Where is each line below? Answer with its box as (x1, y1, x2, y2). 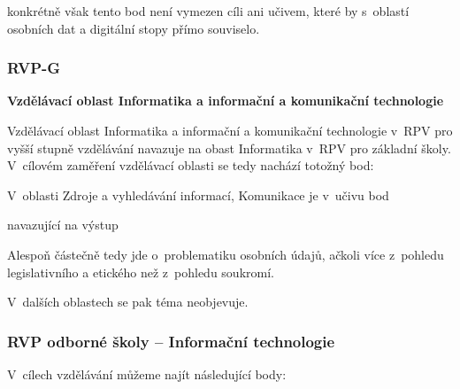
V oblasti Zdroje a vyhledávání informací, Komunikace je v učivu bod (7, 185, 389, 204)
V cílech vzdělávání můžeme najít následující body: (7, 364, 287, 383)
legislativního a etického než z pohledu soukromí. (7, 262, 274, 281)
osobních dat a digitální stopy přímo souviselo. (7, 19, 260, 37)
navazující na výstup (7, 215, 119, 234)
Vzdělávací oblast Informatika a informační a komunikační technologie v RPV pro (7, 121, 453, 139)
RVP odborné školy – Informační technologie (7, 330, 335, 352)
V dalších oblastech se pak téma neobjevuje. (7, 292, 249, 311)
